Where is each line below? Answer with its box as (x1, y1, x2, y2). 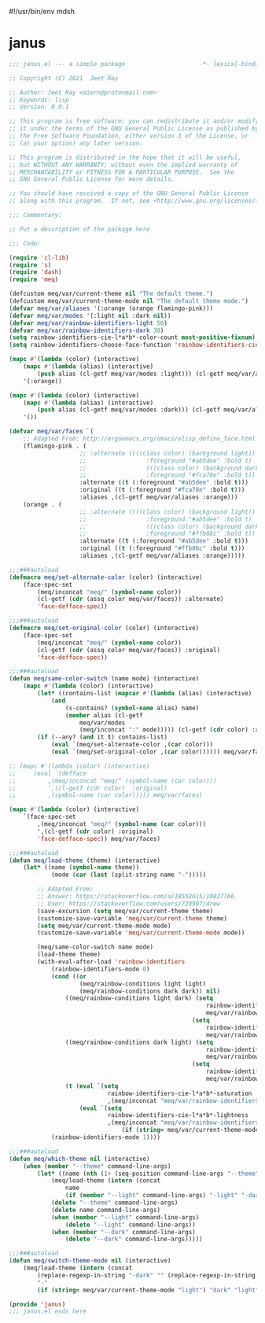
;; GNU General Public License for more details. (9, 175, 175, 183)
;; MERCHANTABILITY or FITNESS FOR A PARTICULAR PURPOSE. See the (9, 168, 235, 176)
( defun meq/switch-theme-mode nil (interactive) (9, 1257, 171, 1265)
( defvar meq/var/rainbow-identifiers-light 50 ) (9, 319, 168, 327)
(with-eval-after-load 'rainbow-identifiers (37, 958, 186, 966)
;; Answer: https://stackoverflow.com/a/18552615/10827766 (37, 893, 235, 901)
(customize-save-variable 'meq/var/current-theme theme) (37, 914, 227, 923)
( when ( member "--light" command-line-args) (50, 1213, 200, 1222)
